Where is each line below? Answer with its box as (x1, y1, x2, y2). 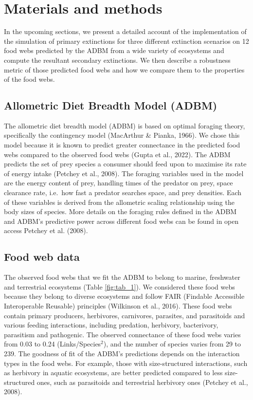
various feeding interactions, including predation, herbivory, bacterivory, (4, 320, 218, 330)
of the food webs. (4, 74, 55, 84)
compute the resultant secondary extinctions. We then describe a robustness (4, 55, 231, 65)
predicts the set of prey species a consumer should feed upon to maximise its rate (4, 159, 247, 169)
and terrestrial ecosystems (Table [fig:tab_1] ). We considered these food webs (4, 281, 235, 291)
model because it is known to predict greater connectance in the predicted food (4, 140, 240, 150)
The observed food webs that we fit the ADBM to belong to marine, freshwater (4, 272, 240, 282)
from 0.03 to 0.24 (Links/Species (4, 339, 101, 349)
